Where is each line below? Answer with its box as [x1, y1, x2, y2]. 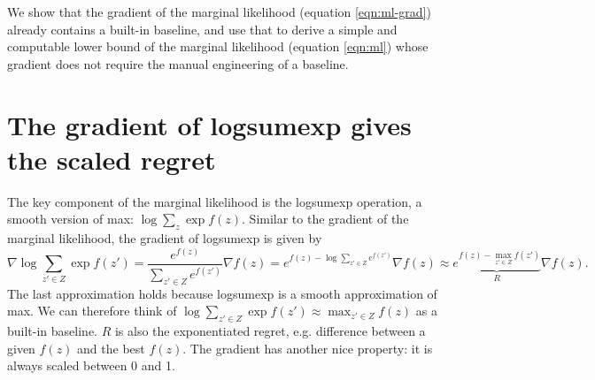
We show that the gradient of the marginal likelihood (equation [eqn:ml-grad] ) [7, 3, 431, 20]
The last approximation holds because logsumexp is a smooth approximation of [7, 284, 437, 302]
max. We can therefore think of [7, 301, 177, 320]
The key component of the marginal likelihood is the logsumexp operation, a [7, 192, 422, 210]
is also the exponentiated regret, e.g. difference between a [114, 322, 426, 340]
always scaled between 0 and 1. [7, 356, 175, 375]
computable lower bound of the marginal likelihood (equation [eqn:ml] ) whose [7, 37, 429, 56]
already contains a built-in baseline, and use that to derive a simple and [7, 19, 398, 38]
